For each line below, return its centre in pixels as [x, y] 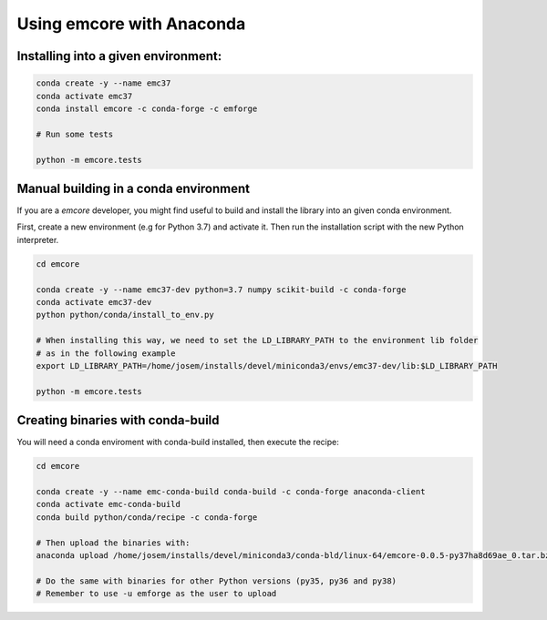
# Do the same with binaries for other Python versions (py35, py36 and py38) [216, 581]
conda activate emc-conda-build [108, 504]
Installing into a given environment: [119, 56]
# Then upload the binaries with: [113, 543]
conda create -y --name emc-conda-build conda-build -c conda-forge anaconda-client [231, 491]
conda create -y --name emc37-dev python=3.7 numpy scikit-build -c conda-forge [221, 290]
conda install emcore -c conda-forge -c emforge [147, 108]
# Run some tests [75, 134]
